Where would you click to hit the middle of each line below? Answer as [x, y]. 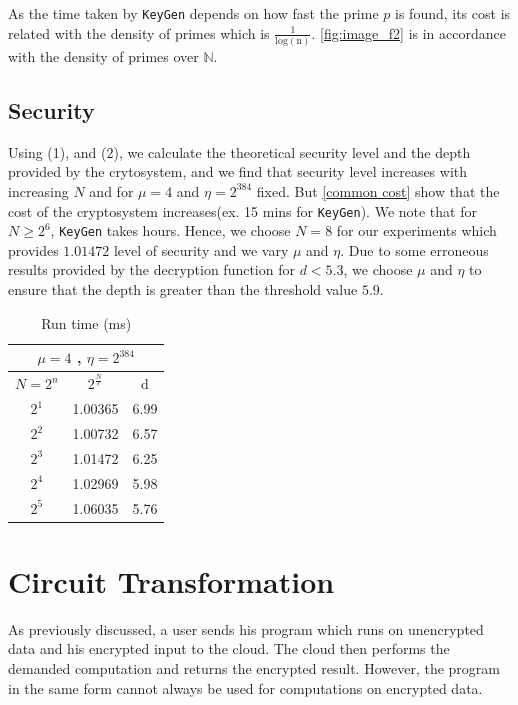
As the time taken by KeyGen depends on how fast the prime [193, 13]
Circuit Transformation [171, 580]
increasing [38, 190]
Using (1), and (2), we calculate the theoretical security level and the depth [239, 151]
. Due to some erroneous [414, 249]
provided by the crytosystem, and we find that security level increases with [238, 171]
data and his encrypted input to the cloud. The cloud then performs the [229, 648]
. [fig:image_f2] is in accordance [408, 32]
